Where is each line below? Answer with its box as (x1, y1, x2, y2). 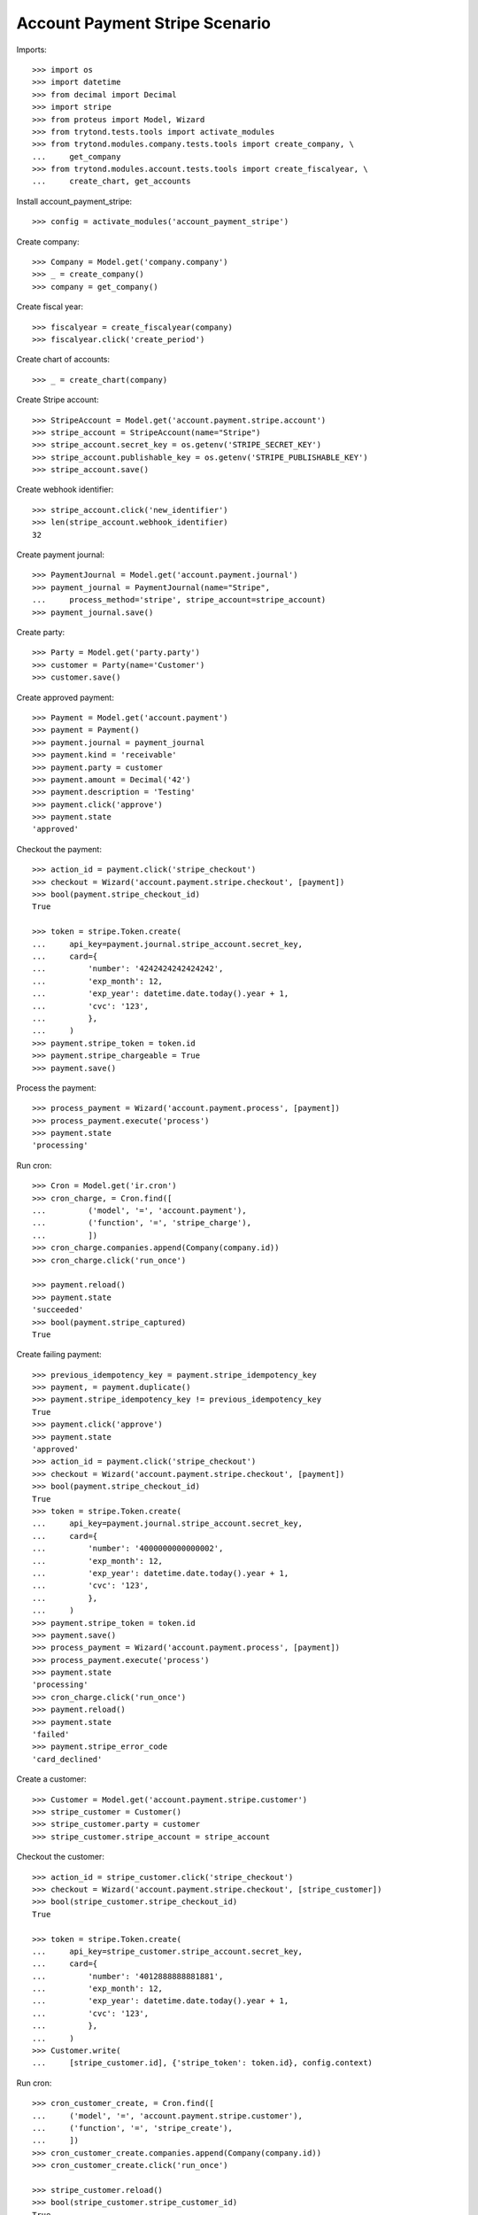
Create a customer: (16, 1774, 87, 1784)
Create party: (16, 627, 66, 637)
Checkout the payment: (16, 843, 102, 854)
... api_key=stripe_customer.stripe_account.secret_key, (32, 1946, 303, 1956)
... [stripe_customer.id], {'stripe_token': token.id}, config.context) (32, 2058, 374, 2068)
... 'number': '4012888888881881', (32, 1971, 224, 1981)
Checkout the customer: (16, 1852, 105, 1862)
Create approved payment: (16, 692, 114, 703)
